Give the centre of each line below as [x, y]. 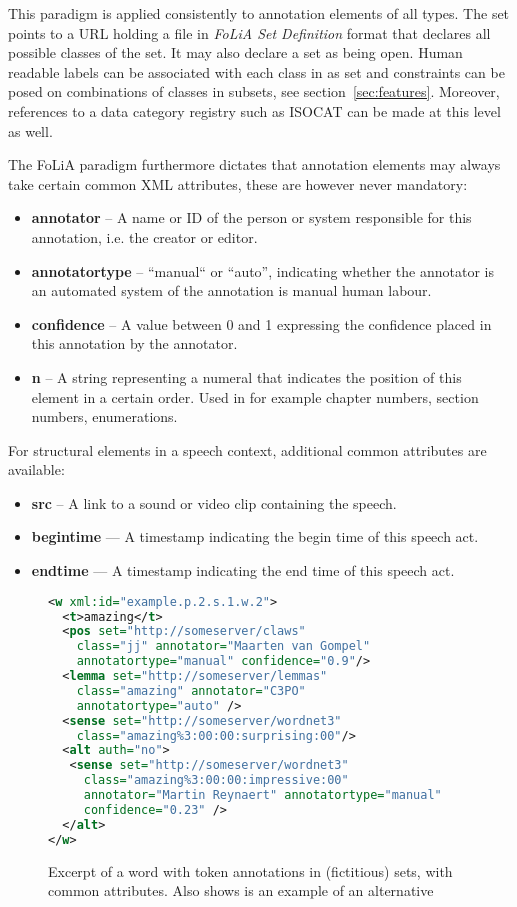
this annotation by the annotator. [134, 343]
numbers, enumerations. [104, 416]
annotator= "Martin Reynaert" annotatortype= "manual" [262, 795]
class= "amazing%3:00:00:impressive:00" [216, 780]
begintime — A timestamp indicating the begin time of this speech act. [255, 536]
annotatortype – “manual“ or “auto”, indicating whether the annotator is [262, 270]
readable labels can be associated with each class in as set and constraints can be [256, 71]
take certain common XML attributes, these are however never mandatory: [238, 183]
